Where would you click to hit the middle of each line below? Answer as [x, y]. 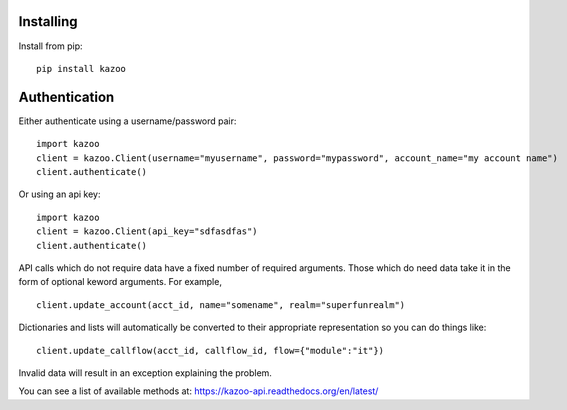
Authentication [66, 96]
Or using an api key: [59, 194]
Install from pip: [51, 46]
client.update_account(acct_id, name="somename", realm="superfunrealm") [221, 304]
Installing [48, 21]
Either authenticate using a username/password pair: [127, 121]
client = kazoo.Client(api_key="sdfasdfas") [147, 231]
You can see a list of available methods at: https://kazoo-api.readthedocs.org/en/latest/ [198, 391]
